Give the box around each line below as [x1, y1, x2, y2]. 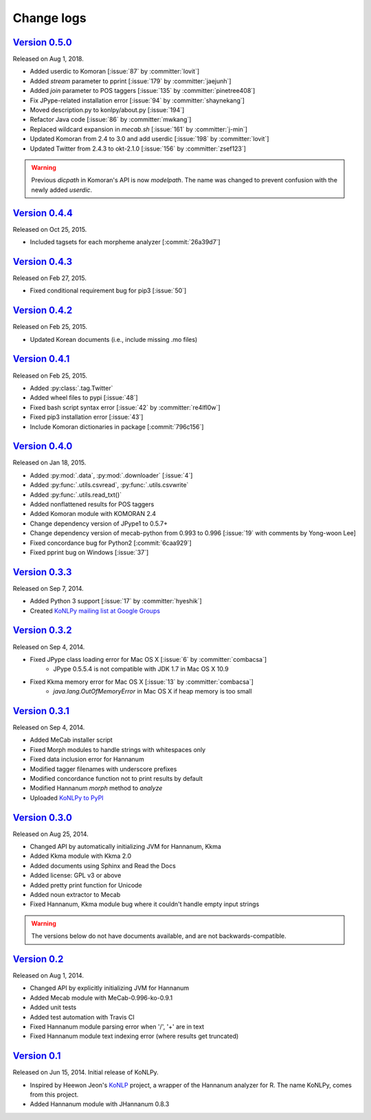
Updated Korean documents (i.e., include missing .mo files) [30, 335, 198, 343]
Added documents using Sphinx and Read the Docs [30, 861, 177, 870]
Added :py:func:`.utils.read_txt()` [30, 491, 122, 499]
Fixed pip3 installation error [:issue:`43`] [30, 413, 144, 421]
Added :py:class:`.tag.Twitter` [30, 384, 113, 392]
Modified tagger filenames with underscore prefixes [30, 764, 177, 773]
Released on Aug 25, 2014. [12, 830, 89, 838]
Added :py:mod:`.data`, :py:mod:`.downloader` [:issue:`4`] [30, 471, 193, 480]
